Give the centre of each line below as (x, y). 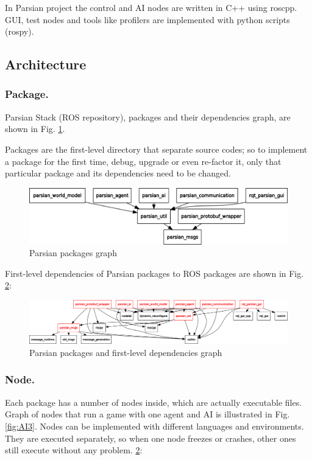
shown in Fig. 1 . (35, 129)
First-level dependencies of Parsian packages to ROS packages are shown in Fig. (154, 273)
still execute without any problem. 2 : (74, 450)
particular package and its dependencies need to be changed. (118, 173)
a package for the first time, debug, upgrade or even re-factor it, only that (143, 161)
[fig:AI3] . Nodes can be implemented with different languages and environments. (154, 426)
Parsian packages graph (73, 253)
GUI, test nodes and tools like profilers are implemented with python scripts (147, 19)
